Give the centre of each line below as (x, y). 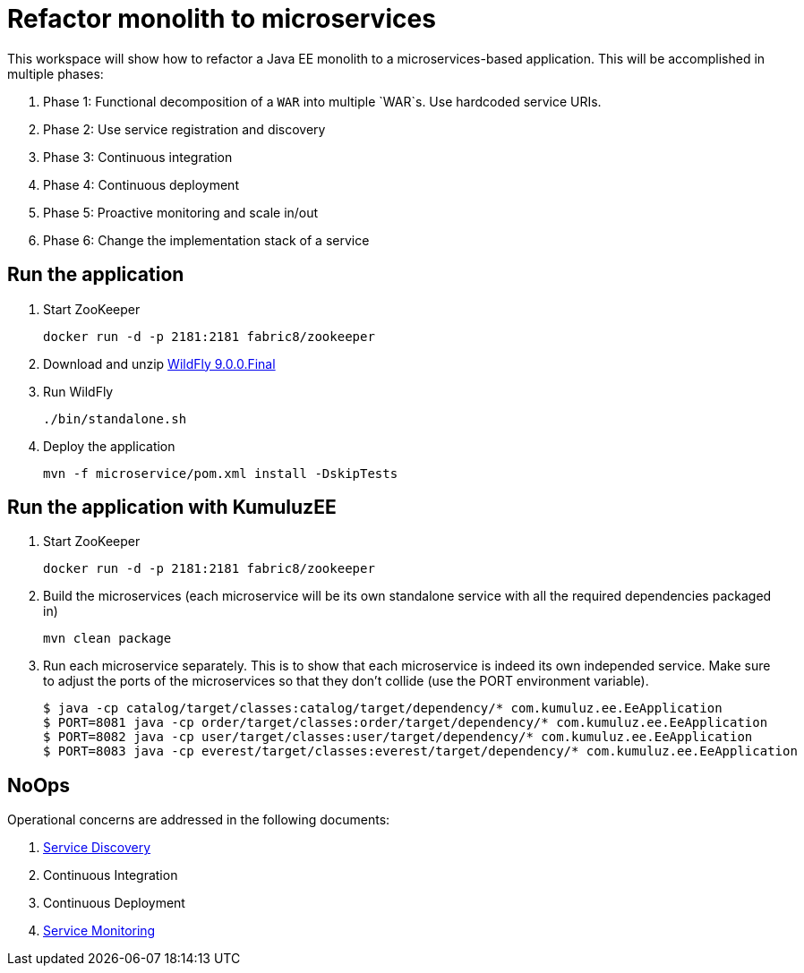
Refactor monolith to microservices (222, 19)
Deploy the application (109, 446)
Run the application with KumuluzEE (172, 508)
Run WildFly (78, 391)
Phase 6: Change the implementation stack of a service (206, 240)
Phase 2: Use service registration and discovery (184, 129)
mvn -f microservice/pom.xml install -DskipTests (221, 473)
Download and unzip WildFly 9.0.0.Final (159, 363)
